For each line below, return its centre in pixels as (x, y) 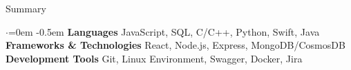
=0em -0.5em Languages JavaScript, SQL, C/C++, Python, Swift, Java (164, 31)
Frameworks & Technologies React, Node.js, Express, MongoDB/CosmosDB (175, 45)
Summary (26, 8)
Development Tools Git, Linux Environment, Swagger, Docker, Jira (154, 58)
